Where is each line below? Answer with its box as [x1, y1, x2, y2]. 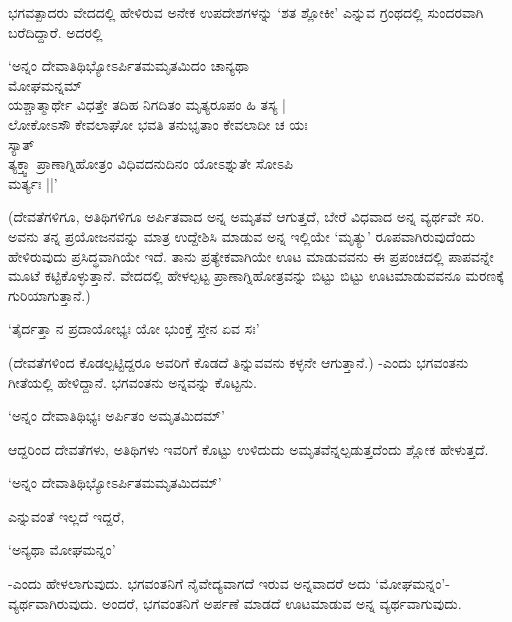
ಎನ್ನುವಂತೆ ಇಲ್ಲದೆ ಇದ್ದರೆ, [8, 505, 125, 526]
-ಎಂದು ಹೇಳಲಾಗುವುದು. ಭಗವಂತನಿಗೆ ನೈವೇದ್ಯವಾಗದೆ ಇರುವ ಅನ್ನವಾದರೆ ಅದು [8, 573, 371, 594]
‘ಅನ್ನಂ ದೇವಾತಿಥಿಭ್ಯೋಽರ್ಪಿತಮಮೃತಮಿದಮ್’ [8, 472, 222, 493]
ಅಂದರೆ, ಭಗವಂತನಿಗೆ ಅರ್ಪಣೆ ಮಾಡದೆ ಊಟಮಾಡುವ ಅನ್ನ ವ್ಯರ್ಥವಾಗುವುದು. [102, 592, 462, 613]
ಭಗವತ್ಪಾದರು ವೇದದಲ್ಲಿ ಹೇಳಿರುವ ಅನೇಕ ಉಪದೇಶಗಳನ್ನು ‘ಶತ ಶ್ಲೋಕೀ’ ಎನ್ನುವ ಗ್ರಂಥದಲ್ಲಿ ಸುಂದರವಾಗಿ [8, 2, 484, 22]
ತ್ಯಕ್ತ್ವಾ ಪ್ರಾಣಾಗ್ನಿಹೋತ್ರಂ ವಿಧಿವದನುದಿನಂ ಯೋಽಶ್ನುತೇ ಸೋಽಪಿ [8, 153, 294, 174]
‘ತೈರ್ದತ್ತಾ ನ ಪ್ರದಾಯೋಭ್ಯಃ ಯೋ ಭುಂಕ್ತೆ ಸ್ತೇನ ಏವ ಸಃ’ [8, 318, 260, 339]
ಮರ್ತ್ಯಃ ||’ [8, 172, 58, 193]
